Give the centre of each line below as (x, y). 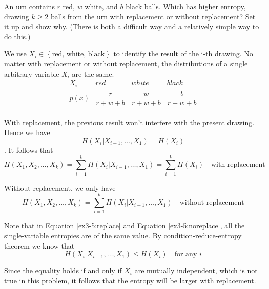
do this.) (17, 36)
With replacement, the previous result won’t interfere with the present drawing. (129, 122)
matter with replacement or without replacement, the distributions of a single (126, 63)
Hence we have (27, 132)
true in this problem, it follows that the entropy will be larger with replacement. (130, 280)
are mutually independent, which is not (196, 270)
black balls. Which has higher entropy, (186, 6)
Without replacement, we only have (60, 187)
